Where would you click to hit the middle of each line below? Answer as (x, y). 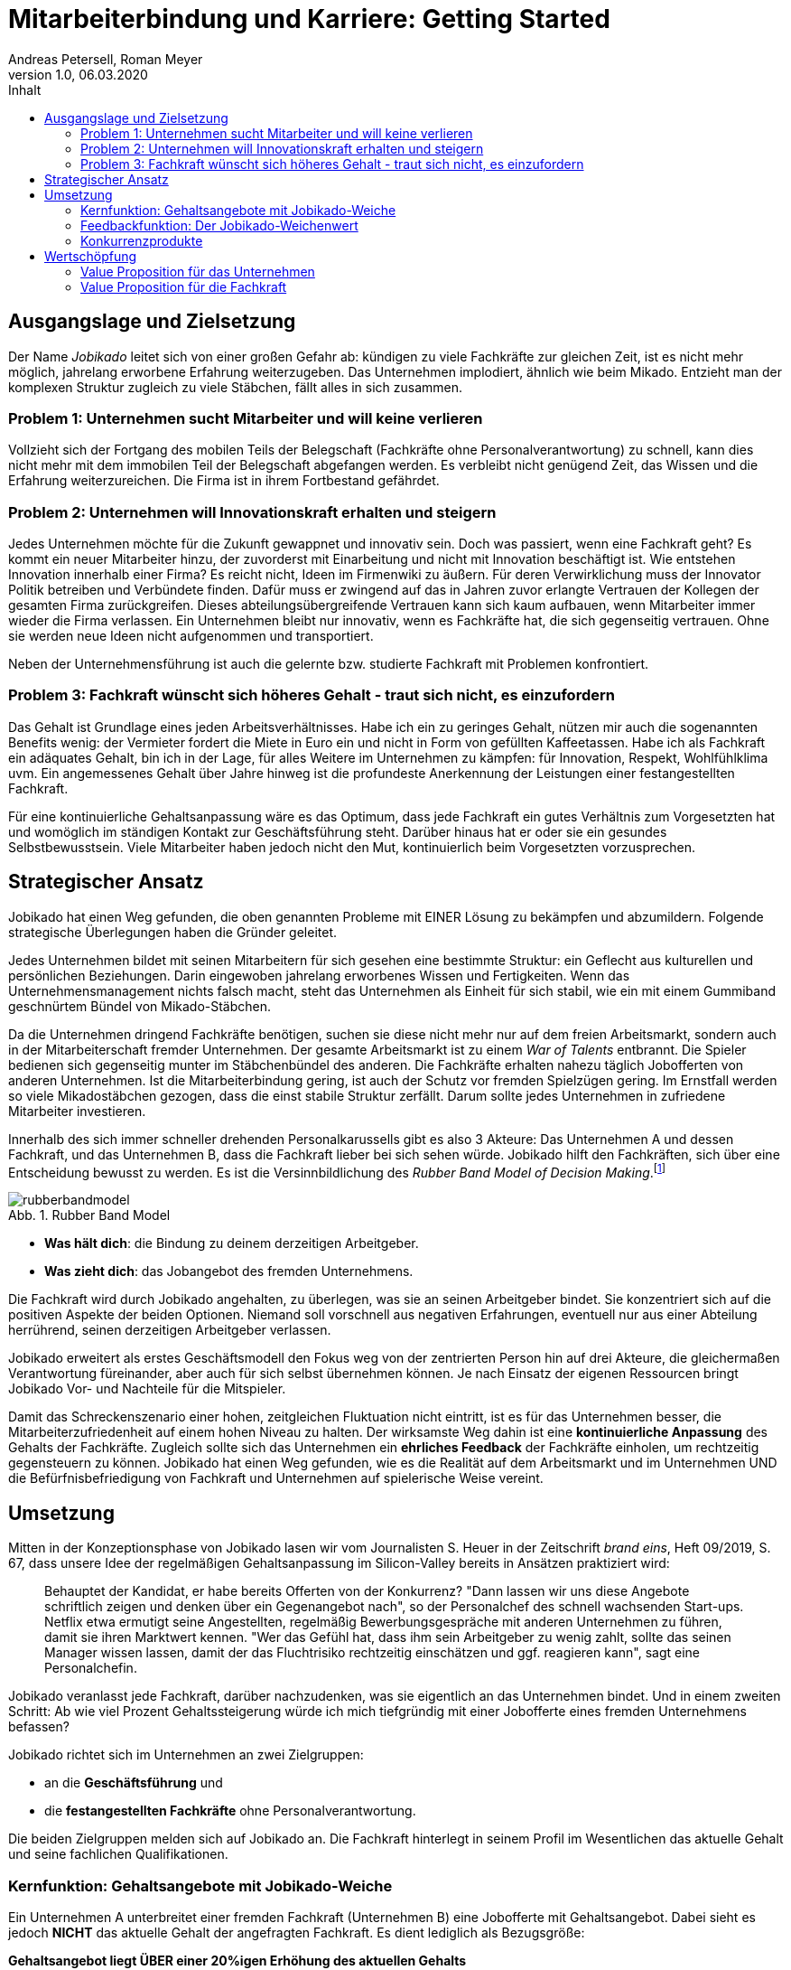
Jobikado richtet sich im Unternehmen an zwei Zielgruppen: (186, 1755)
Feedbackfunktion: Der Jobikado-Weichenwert (219, 225)
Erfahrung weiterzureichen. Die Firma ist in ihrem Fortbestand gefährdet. (224, 481)
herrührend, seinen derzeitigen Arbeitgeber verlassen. (170, 1330)
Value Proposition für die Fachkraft (184, 286)
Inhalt (25, 89)
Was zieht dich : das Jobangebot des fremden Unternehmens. (229, 1271)
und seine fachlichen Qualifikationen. (118, 1854)
